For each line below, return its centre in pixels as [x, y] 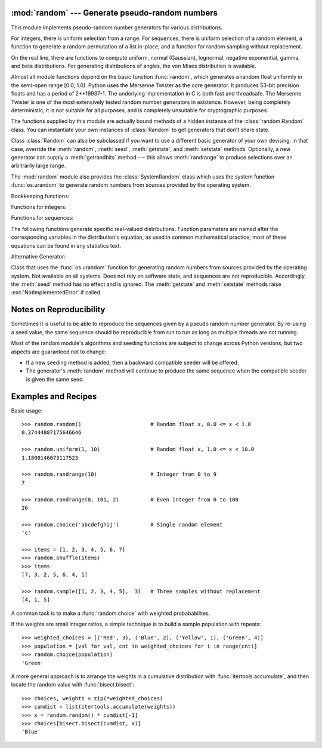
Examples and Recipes [54, 396]
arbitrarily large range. [38, 166]
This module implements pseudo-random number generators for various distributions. [117, 27]
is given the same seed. [55, 379]
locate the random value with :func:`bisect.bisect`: [73, 685]
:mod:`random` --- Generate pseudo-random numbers [114, 13]
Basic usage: [27, 410]
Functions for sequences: [42, 218]
